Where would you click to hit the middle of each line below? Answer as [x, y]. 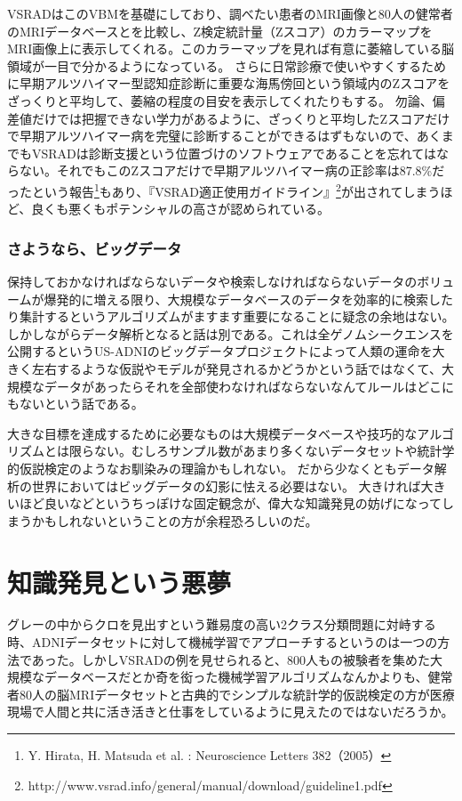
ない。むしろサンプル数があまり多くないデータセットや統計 [268, 451]
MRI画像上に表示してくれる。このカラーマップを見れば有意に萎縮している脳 [231, 49]
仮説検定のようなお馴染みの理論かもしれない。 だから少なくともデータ [227, 468]
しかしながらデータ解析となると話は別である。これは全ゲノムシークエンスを [231, 333]
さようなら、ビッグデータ [95, 248]
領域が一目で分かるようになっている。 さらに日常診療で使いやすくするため [227, 65]
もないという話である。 [76, 404]
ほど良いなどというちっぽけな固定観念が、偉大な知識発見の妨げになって [231, 503]
